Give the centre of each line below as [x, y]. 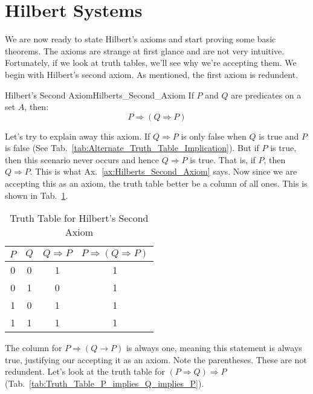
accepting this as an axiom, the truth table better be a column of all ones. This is [156, 183]
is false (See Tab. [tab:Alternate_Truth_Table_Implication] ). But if [132, 148]
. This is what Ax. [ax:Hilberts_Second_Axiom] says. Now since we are [163, 171]
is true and [279, 136]
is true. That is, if [223, 159]
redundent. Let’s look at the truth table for [85, 371]
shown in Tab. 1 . [37, 195]
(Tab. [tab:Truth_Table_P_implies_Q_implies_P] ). [105, 383]
